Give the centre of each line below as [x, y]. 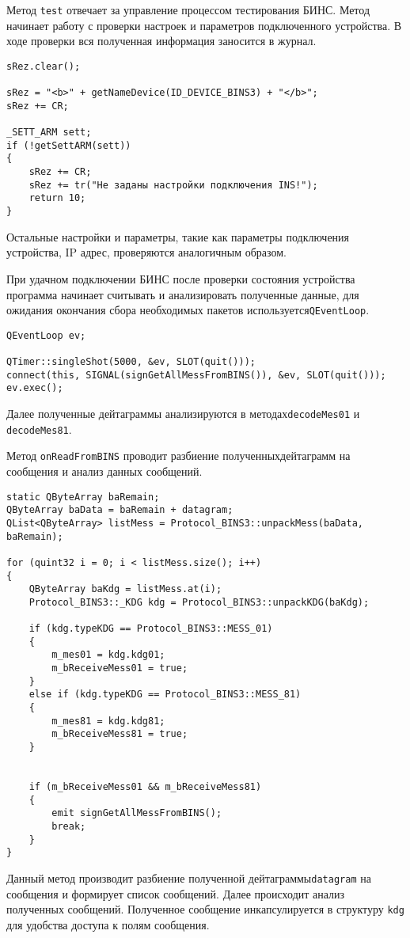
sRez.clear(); [44, 66]
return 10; [57, 198]
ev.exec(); [35, 388]
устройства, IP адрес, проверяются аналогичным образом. [146, 252]
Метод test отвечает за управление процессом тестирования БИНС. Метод [188, 9]
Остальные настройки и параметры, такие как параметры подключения [178, 236]
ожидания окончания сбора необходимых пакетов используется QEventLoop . [188, 310]
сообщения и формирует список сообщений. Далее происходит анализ [176, 893]
